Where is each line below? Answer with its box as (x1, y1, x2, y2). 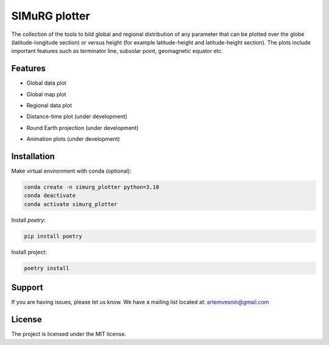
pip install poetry (24, 232, 82, 240)
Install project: (11, 248, 47, 255)
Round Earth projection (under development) (26, 124, 139, 131)
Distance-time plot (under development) (26, 113, 128, 120)
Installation (11, 151, 55, 162)
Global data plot (26, 79, 66, 87)
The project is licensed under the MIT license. (11, 330, 127, 338)
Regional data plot (26, 102, 73, 109)
